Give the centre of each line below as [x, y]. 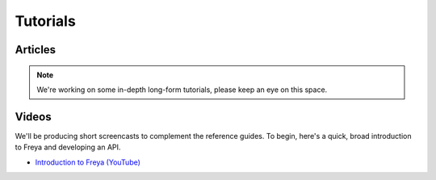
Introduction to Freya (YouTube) [88, 162]
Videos [33, 117]
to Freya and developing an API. [68, 147]
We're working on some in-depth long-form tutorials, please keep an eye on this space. [182, 90]
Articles [36, 50]
